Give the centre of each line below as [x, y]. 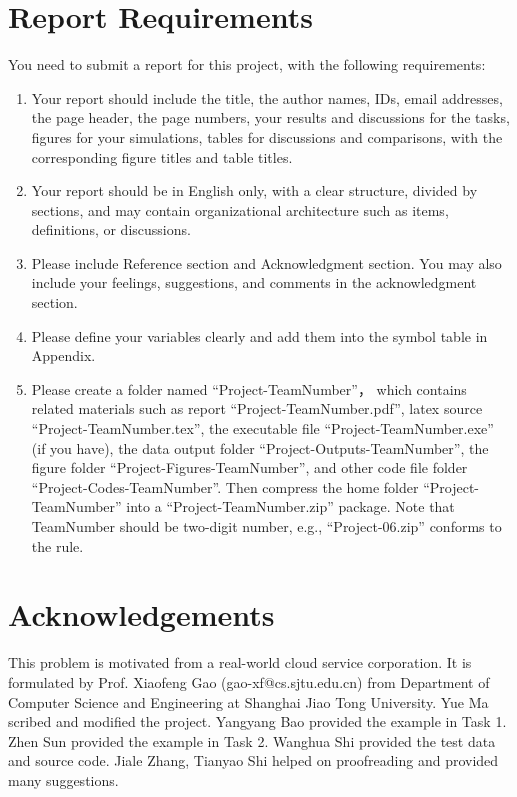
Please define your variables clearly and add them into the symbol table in [259, 335]
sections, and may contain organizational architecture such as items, [240, 209]
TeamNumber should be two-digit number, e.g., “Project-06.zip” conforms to [266, 526]
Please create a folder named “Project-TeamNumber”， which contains [249, 388]
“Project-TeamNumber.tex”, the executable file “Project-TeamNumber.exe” [262, 428]
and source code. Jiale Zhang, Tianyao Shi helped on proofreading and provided [253, 760]
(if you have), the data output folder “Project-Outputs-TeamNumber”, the [260, 447]
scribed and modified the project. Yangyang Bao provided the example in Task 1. [257, 721]
